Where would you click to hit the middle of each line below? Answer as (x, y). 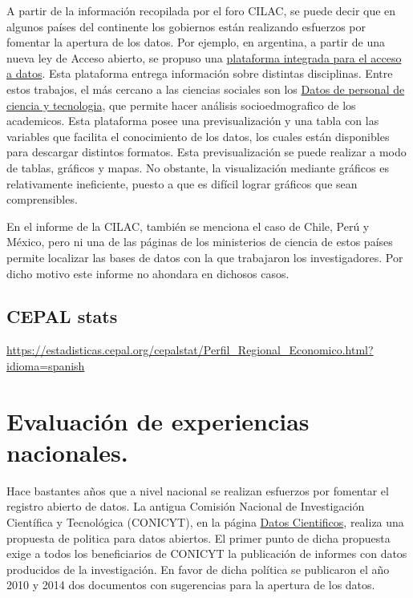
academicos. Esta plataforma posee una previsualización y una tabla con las (193, 121)
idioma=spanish (46, 365)
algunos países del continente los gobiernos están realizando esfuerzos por (186, 26)
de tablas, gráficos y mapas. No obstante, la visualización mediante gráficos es (198, 167)
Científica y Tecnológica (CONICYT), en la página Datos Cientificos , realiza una (205, 521)
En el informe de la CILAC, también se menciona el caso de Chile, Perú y (188, 226)
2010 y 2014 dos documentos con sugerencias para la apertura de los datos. (191, 585)
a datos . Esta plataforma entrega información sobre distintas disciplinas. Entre (200, 73)
